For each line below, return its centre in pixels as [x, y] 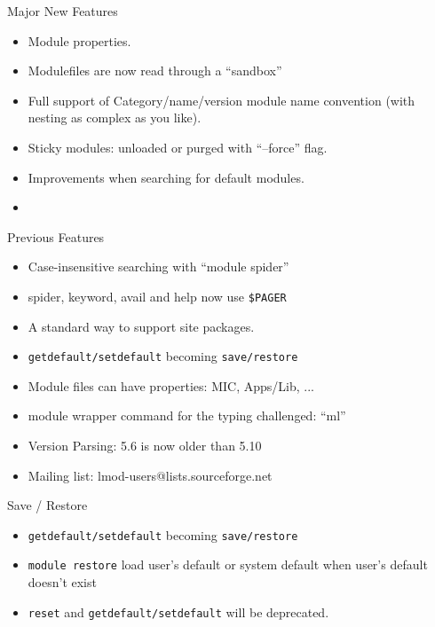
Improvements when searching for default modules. [166, 177]
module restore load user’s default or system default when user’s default [228, 564]
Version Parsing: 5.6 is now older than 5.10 [145, 446]
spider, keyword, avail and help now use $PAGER [157, 296]
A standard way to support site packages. [141, 326]
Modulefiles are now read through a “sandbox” [155, 71]
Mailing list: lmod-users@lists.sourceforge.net [150, 475]
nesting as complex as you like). [115, 118]
